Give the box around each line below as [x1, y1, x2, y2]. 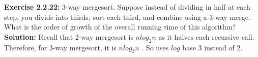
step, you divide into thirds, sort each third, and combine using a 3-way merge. [4, 11, 250, 22]
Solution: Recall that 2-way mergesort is [4, 31, 133, 42]
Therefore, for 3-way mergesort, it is [4, 42, 117, 52]
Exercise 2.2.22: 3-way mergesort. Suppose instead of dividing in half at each [4, 2, 250, 12]
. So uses [141, 42, 169, 52]
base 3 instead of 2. [182, 42, 243, 52]
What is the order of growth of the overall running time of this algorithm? [4, 21, 236, 32]
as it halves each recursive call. [158, 31, 254, 42]
